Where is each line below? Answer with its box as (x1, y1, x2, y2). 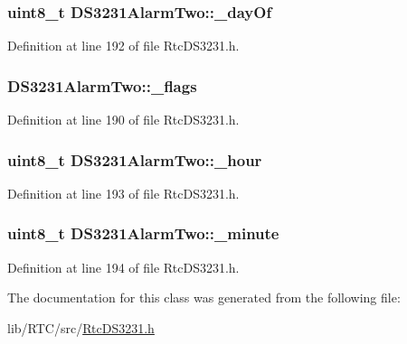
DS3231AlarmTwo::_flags (7, 74, 197, 97)
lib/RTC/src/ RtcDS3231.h (7, 318, 155, 337)
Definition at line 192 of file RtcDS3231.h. (7, 36, 240, 55)
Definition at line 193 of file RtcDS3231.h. (7, 183, 240, 202)
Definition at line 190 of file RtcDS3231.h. (7, 110, 240, 129)
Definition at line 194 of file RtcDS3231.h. (7, 257, 240, 276)
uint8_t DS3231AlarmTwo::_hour (7, 148, 262, 171)
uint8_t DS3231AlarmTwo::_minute (7, 222, 279, 245)
